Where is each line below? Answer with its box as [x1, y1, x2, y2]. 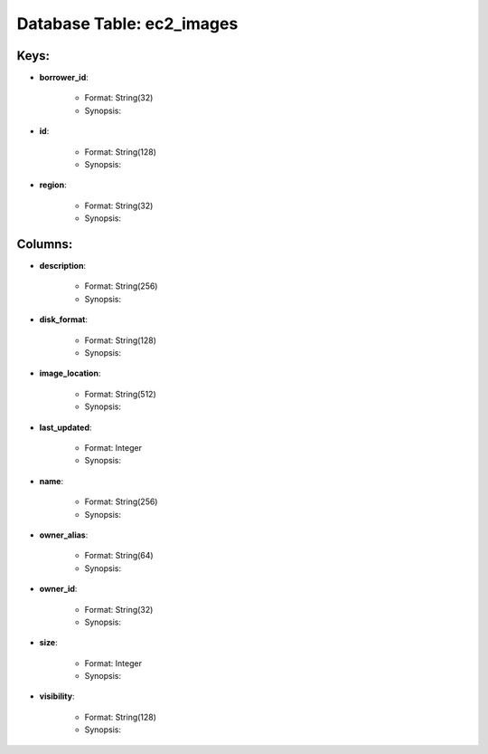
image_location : [39, 367, 101, 379]
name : [39, 475, 64, 486]
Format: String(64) [84, 550, 154, 561]
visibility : [39, 691, 75, 702]
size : [39, 637, 58, 648]
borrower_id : [39, 72, 89, 83]
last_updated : [39, 422, 92, 433]
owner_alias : [39, 530, 89, 540]
